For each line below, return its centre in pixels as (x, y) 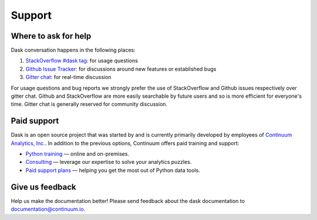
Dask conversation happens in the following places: (73, 50)
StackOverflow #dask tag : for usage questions (82, 61)
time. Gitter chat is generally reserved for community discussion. (89, 104)
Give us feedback (43, 187)
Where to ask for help (51, 36)
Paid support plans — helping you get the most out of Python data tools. (113, 170)
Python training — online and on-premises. (77, 154)
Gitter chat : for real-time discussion (68, 77)
